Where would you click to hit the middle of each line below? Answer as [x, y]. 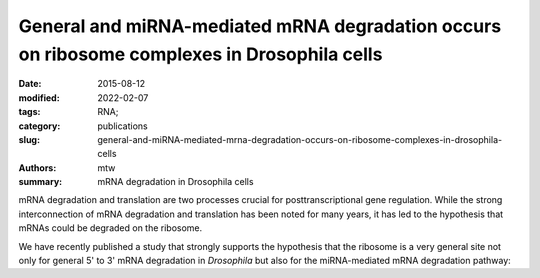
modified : [39, 97]
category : [39, 126]
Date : [30, 84]
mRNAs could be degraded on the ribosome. [110, 228]
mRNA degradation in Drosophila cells [175, 182]
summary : [40, 182]
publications [123, 126]
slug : [29, 139]
